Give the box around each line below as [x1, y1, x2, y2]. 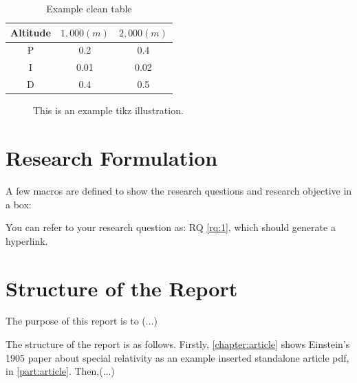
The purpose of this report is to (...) [6, 314, 158, 328]
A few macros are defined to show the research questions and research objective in [6, 183, 352, 197]
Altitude [10, 25, 51, 39]
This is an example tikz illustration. [33, 103, 184, 118]
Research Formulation [6, 144, 218, 171]
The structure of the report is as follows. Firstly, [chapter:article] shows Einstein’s [6, 337, 350, 351]
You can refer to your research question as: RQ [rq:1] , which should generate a [6, 220, 336, 234]
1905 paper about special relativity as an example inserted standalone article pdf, [6, 350, 349, 364]
